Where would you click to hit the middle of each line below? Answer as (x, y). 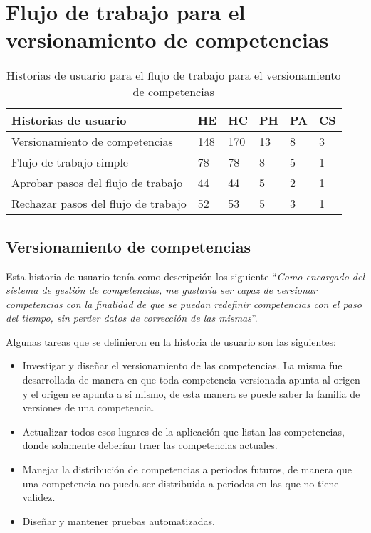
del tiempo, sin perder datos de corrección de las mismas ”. (132, 318)
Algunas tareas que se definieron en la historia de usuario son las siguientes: (171, 341)
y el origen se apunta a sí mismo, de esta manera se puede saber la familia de (191, 393)
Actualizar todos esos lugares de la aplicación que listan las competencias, (183, 431)
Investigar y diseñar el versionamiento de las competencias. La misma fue (182, 365)
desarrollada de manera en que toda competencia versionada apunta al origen (191, 380)
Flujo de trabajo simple (70, 162)
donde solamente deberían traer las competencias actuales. (150, 445)
